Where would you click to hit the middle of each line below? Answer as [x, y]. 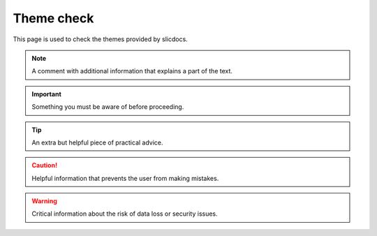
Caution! [45, 165]
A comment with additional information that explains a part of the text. [132, 71]
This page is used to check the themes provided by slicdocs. [100, 39]
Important [47, 94]
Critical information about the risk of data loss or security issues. [125, 214]
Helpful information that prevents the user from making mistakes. [125, 178]
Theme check [53, 18]
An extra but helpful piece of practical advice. [97, 142]
